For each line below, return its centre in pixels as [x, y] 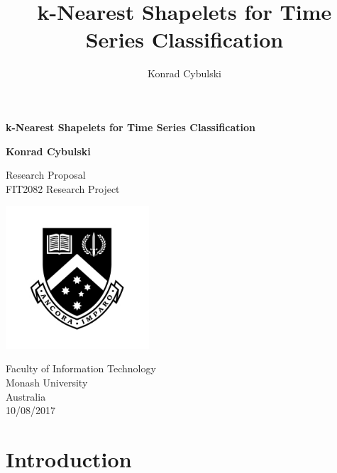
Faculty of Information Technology [81, 368]
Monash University [47, 383]
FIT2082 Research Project [63, 188]
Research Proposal [46, 175]
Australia [26, 396]
